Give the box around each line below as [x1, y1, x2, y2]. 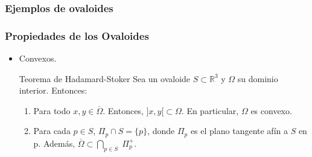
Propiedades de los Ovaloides [5, 28, 149, 43]
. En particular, [181, 104, 239, 117]
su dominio [237, 72, 278, 85]
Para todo [33, 104, 71, 117]
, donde [147, 124, 175, 137]
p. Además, [33, 136, 75, 149]
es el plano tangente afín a [190, 124, 288, 137]
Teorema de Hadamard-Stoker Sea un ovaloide [19, 72, 191, 85]
